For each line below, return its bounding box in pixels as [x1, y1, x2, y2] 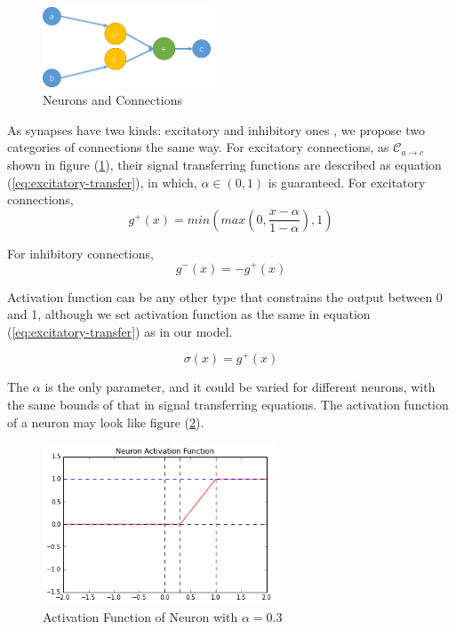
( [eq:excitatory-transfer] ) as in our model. [7, 322, 233, 340]
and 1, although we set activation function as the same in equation [7, 305, 371, 323]
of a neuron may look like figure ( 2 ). [7, 412, 204, 431]
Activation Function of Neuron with [43, 608, 238, 626]
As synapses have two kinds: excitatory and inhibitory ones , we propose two [7, 120, 426, 139]
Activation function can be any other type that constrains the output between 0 [7, 287, 443, 306]
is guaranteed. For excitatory [268, 172, 426, 191]
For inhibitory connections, [7, 243, 154, 262]
